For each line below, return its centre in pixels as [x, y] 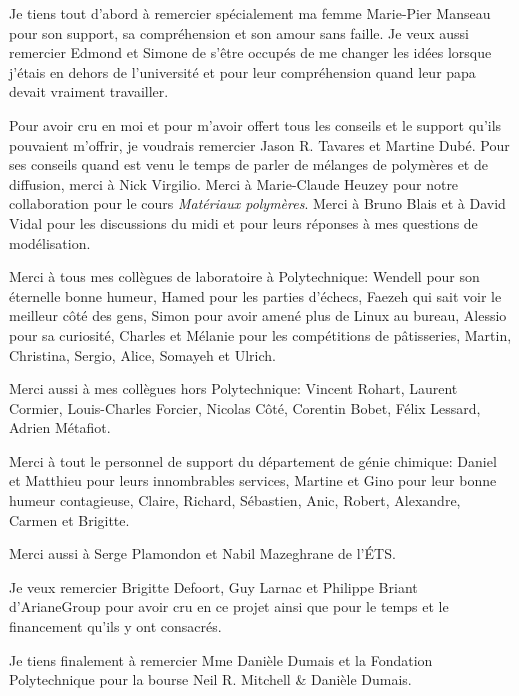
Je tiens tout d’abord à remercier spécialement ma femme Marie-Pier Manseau [250, 13]
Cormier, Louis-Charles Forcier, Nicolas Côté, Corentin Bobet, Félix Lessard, [245, 407]
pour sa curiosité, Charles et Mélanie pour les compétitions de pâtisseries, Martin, [260, 334]
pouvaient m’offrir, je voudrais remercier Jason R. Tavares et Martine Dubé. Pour [259, 144]
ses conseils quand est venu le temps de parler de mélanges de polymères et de [248, 164]
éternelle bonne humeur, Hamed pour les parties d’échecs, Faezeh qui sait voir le [255, 295]
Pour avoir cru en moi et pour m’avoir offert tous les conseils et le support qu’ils [255, 124]
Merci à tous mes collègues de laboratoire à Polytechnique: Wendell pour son [244, 276]
